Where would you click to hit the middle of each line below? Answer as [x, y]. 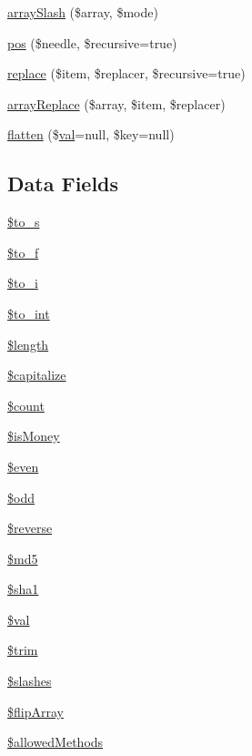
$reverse [30, 528]
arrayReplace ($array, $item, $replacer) [116, 103]
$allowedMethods [55, 742]
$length [28, 344]
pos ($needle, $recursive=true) [92, 42]
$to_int [29, 313]
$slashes [30, 681]
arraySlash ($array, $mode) [83, 12]
